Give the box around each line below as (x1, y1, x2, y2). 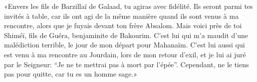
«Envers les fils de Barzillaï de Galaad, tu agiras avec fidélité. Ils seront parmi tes (4, 1, 253, 11)
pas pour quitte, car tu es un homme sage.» (4, 69, 138, 79)
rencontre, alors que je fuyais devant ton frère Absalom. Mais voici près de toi (4, 20, 242, 31)
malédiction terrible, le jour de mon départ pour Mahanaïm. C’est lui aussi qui (4, 40, 245, 50)
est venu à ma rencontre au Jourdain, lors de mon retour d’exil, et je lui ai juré (4, 49, 246, 59)
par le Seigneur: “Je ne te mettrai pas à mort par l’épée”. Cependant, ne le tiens (4, 59, 249, 69)
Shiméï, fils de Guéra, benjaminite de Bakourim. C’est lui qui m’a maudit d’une (4, 30, 249, 40)
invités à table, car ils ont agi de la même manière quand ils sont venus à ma (4, 10, 239, 21)
